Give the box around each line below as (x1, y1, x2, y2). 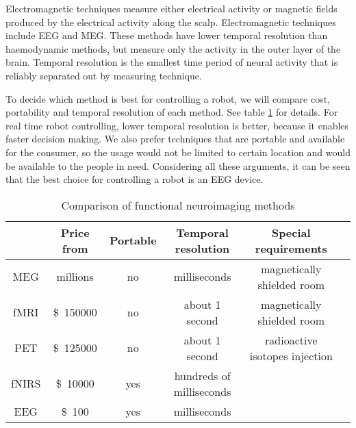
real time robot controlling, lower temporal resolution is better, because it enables (5, 118, 349, 132)
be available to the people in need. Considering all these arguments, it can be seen (5, 158, 351, 173)
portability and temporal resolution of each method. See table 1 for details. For (5, 105, 338, 119)
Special (271, 224, 311, 240)
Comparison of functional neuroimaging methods (61, 197, 295, 213)
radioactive (265, 331, 318, 348)
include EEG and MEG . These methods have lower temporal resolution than (5, 28, 328, 42)
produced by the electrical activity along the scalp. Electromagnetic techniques (5, 14, 336, 29)
